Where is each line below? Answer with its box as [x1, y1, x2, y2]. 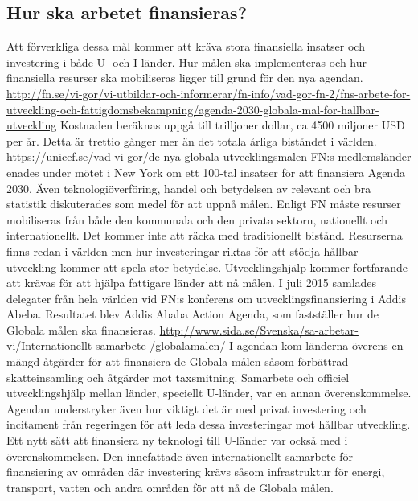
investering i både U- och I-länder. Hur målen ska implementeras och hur [6, 53, 367, 70]
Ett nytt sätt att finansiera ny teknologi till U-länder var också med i [6, 432, 348, 449]
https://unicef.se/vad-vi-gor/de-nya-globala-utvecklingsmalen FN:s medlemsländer [6, 148, 412, 165]
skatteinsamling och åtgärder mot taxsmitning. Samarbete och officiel [6, 368, 350, 385]
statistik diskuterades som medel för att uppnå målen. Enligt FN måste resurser [6, 195, 401, 212]
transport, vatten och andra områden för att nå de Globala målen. [6, 478, 334, 495]
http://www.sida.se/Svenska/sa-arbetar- [159, 321, 359, 338]
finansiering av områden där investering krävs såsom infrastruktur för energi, [6, 463, 385, 480]
